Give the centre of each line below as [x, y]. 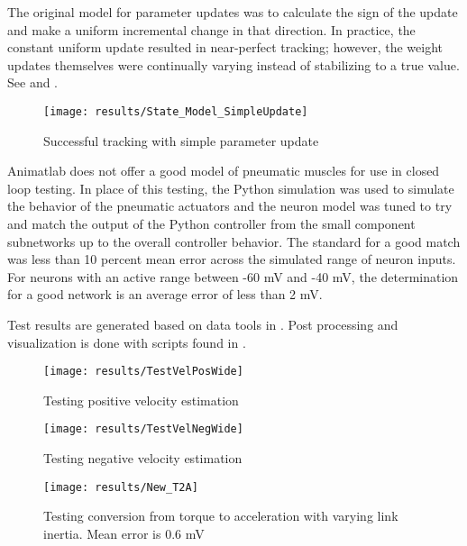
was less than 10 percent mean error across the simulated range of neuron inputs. [232, 259]
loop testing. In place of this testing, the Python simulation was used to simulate [231, 188]
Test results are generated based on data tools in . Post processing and [203, 324]
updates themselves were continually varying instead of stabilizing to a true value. [233, 64]
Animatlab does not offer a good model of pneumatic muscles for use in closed [224, 171]
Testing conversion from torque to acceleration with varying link [221, 516]
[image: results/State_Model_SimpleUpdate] [176, 111]
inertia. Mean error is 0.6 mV [124, 533]
